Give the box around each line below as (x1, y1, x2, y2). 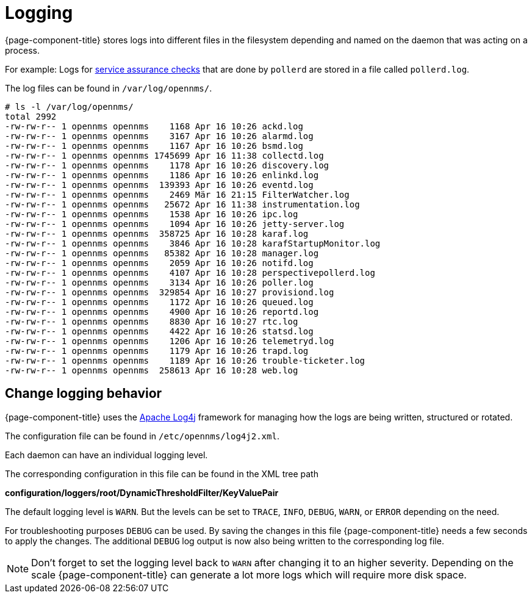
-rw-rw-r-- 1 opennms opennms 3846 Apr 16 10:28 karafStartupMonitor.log (5, 238, 381, 248)
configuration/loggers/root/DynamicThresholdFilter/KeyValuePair (5, 487, 279, 498)
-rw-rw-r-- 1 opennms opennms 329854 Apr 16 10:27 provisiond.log (5, 287, 334, 297)
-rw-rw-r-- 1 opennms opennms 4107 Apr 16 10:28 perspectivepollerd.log (5, 267, 375, 278)
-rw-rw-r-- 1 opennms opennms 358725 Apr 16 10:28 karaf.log (5, 228, 309, 239)
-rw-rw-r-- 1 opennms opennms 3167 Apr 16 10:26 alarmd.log (5, 131, 314, 141)
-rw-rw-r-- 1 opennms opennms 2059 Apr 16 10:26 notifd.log (5, 258, 314, 268)
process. (5, 45, 40, 56)
